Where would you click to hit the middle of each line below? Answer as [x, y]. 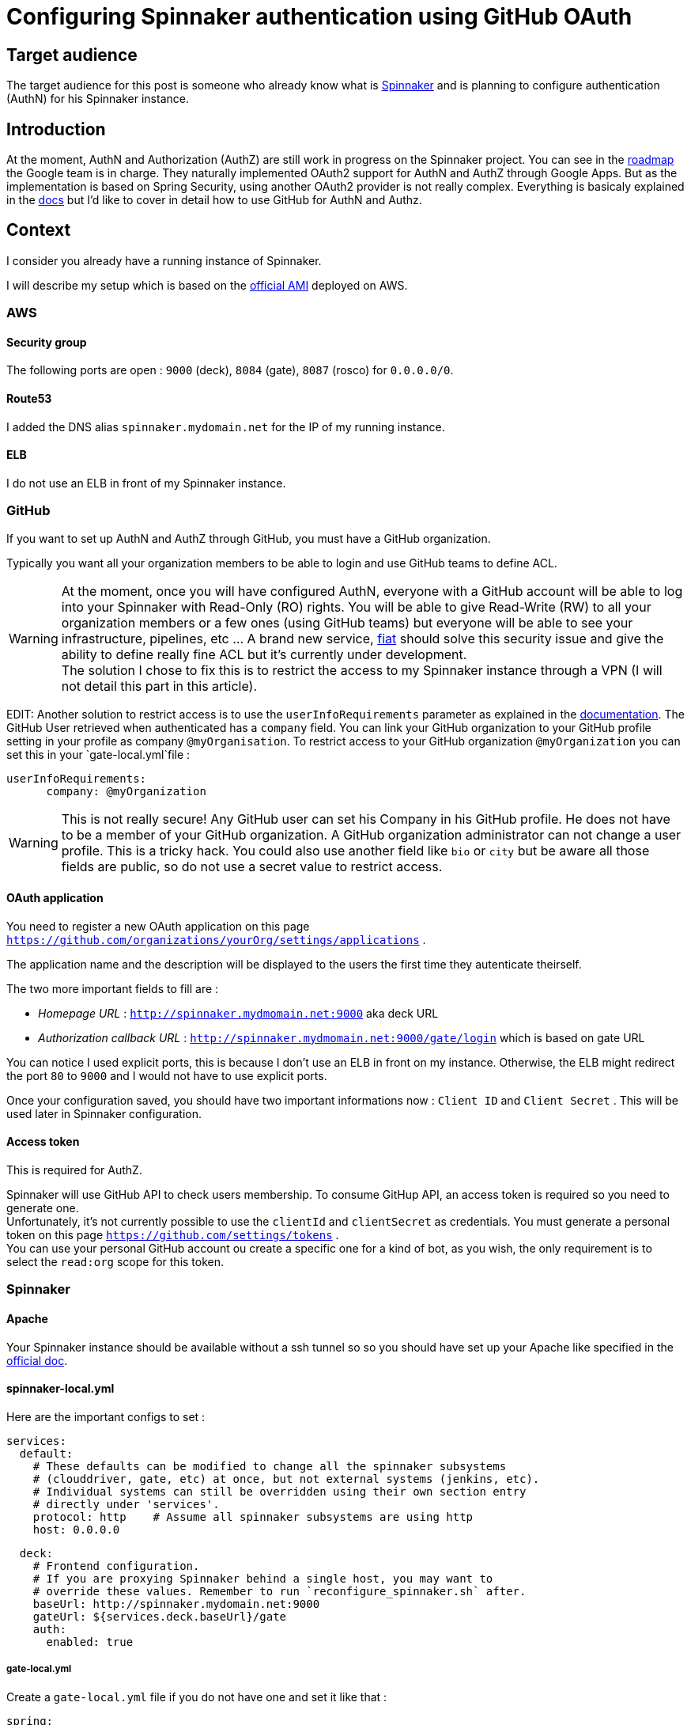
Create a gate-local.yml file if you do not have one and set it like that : [197, 1697]
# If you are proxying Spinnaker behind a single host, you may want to [263, 1578]
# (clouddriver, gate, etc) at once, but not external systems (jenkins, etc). [286, 1479]
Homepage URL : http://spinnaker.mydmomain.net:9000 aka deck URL [238, 1013]
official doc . [37, 1360]
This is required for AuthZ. [74, 1170]
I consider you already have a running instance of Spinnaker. [164, 260]
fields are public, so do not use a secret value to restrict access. [252, 866]
